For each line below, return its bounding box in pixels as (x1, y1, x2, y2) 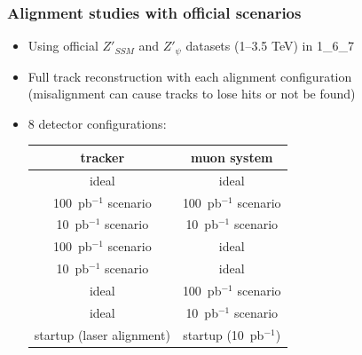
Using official (28, 36, 98, 55)
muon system (190, 147, 273, 166)
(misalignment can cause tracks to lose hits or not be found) (28, 84, 356, 103)
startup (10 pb (183, 325, 264, 343)
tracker (80, 147, 125, 166)
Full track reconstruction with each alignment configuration (28, 67, 352, 85)
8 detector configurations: (28, 114, 167, 132)
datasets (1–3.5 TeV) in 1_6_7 (185, 36, 354, 55)
